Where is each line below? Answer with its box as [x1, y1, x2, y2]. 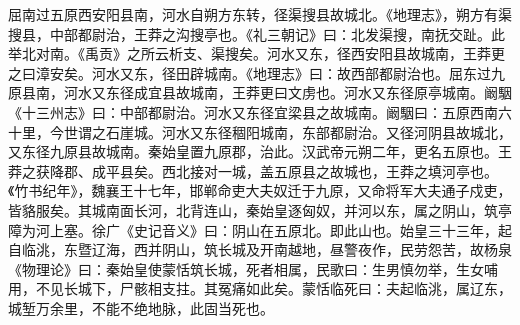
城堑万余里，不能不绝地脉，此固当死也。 [8, 297, 274, 318]
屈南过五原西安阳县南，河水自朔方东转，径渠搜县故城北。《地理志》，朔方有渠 [8, 4, 512, 24]
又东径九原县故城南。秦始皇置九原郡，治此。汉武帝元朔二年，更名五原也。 [8, 141, 498, 162]
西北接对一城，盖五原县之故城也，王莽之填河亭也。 [161, 160, 498, 181]
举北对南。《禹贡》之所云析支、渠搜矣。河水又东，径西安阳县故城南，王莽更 [8, 43, 505, 64]
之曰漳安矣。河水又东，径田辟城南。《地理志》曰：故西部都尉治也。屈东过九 [8, 62, 505, 83]
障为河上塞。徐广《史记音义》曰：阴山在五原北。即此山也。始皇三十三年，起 [8, 219, 512, 240]
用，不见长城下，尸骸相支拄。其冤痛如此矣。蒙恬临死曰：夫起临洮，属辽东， [8, 278, 512, 299]
